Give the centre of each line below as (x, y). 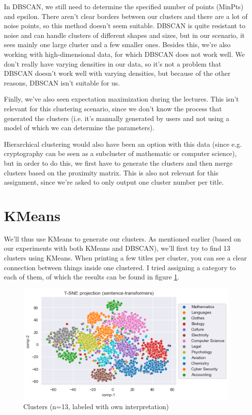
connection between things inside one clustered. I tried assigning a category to (120, 267)
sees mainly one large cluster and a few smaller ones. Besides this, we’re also (117, 44)
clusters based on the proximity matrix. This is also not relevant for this (111, 172)
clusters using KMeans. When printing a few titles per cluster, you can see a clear (126, 258)
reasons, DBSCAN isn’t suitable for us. (62, 82)
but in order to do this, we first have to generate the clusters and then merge (118, 163)
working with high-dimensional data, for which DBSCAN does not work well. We (124, 54)
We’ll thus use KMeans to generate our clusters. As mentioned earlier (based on (123, 238)
